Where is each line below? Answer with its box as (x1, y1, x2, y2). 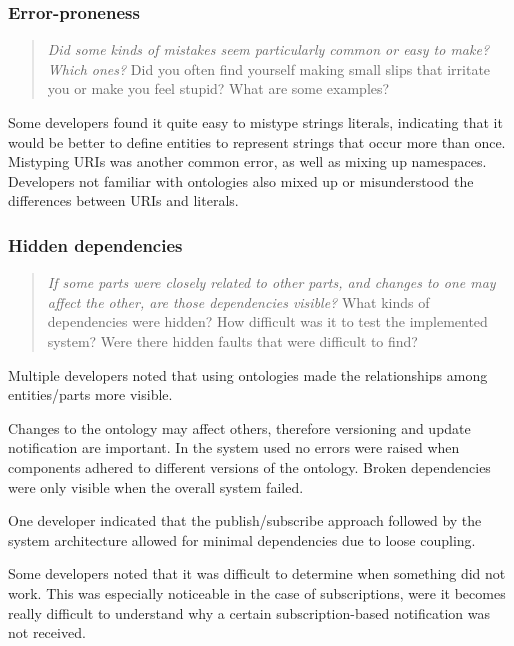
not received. (8, 622, 86, 643)
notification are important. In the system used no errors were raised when (8, 437, 460, 458)
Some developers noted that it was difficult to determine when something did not (8, 563, 506, 584)
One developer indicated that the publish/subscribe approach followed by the (8, 510, 482, 531)
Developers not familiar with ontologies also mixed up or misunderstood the (8, 170, 474, 191)
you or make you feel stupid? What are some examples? (47, 78, 390, 99)
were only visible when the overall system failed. (8, 476, 304, 497)
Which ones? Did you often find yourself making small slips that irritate (47, 58, 491, 79)
